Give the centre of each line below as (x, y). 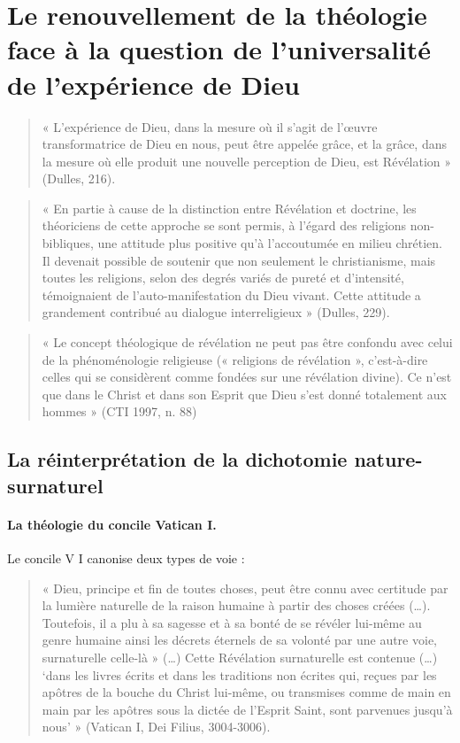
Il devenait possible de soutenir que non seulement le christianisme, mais (239, 260)
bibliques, (68, 243)
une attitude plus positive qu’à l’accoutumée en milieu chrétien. (270, 243)
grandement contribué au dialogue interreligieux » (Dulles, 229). (216, 312)
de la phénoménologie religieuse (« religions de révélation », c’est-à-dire (235, 359)
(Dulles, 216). (79, 178)
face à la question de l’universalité (219, 49)
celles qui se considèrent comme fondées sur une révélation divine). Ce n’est (247, 377)
